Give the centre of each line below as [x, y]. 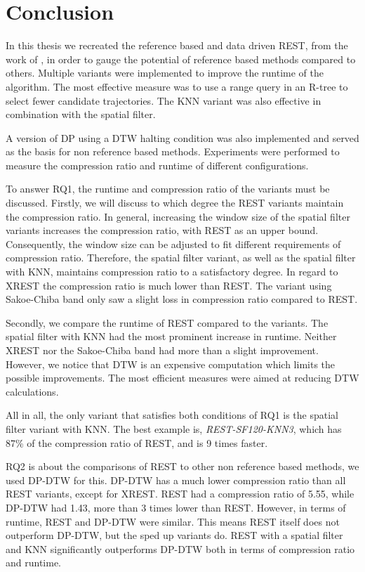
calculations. [32, 391]
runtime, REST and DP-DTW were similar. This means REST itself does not [173, 521]
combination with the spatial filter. [81, 114]
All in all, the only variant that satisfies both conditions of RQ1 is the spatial [172, 415]
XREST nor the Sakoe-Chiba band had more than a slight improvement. [162, 350]
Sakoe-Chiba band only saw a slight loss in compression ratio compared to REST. [182, 299]
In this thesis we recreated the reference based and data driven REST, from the [177, 45]
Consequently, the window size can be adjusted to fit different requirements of [173, 243]
